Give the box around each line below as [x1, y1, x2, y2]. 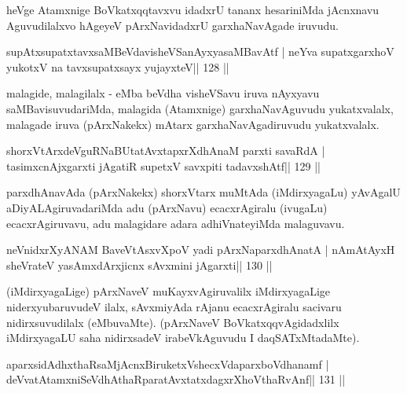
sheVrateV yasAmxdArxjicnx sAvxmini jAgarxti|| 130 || [6, 256, 273, 273]
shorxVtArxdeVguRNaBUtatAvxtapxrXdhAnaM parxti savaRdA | [6, 142, 325, 159]
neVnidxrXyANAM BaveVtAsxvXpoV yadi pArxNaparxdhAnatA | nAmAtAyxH [6, 241, 395, 258]
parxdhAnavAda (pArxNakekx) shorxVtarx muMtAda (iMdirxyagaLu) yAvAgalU [6, 184, 401, 200]
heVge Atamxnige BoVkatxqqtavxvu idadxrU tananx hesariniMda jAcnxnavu [6, 2, 379, 17]
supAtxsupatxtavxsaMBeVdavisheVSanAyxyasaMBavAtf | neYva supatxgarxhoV [6, 43, 394, 60]
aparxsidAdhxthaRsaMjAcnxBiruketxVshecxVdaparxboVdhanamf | [6, 355, 329, 372]
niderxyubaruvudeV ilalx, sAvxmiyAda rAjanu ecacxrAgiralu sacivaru [6, 298, 342, 314]
